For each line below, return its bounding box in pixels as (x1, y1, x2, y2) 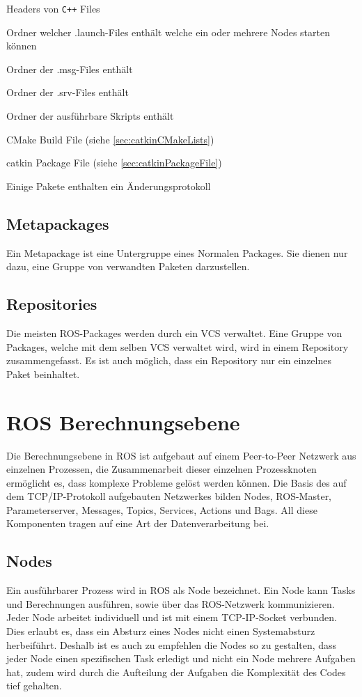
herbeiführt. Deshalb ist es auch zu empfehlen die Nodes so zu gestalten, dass (6, 637, 337, 652)
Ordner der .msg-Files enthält (6, 61, 133, 76)
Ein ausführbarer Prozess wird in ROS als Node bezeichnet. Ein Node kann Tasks (6, 583, 356, 597)
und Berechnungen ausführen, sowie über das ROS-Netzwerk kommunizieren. (6, 596, 335, 611)
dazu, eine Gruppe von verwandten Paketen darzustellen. (6, 259, 250, 274)
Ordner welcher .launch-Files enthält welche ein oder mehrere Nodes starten (6, 24, 330, 39)
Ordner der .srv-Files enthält (6, 85, 129, 100)
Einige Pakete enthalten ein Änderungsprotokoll (6, 178, 211, 193)
